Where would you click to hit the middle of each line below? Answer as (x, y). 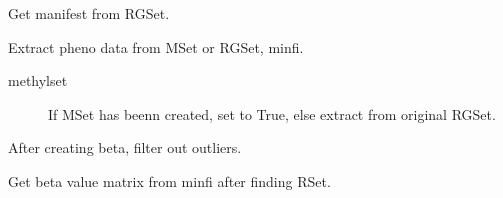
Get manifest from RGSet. (89, 13)
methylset (38, 80)
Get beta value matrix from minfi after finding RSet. (169, 180)
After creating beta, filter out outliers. (125, 147)
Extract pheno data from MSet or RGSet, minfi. (156, 46)
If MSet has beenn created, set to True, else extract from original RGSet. (272, 113)
